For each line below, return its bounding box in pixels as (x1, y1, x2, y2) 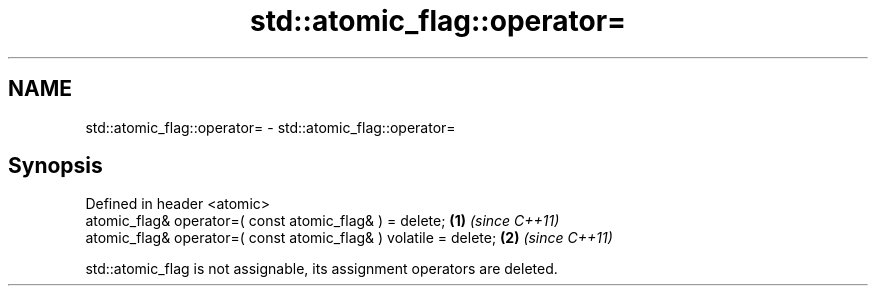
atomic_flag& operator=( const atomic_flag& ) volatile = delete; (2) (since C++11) (85, 229, 613, 247)
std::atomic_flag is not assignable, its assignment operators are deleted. (85, 260, 558, 278)
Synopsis (8, 153, 103, 179)
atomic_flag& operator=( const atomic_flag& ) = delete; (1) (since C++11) (85, 212, 560, 230)
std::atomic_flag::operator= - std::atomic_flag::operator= (85, 118, 456, 136)
